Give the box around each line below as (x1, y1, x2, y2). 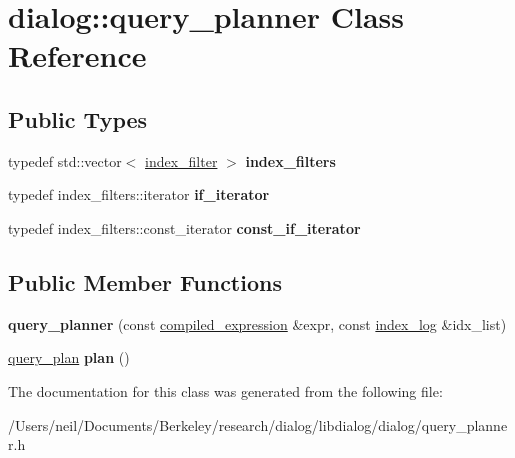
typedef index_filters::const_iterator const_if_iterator (8, 217, 361, 238)
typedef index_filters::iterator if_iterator (8, 184, 270, 205)
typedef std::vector (8, 150, 122, 171)
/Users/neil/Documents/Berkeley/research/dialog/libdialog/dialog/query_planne (8, 414, 508, 435)
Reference (8, 35, 147, 76)
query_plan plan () (8, 347, 130, 368)
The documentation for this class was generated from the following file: (8, 380, 443, 401)
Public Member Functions (8, 266, 282, 297)
